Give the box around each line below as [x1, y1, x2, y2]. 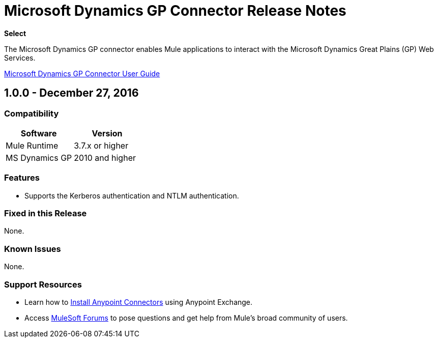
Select [4, 28, 26, 38]
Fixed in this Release [4, 208, 87, 219]
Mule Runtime [6, 140, 59, 151]
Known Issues [4, 243, 61, 254]
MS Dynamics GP [6, 152, 72, 163]
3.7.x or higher [74, 140, 129, 151]
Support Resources [4, 279, 82, 290]
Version [92, 128, 123, 138]
